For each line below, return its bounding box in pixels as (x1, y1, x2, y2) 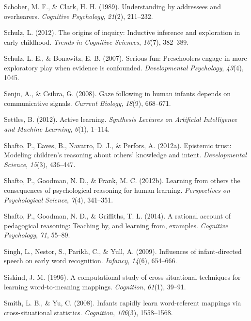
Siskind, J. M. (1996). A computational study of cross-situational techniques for (4, 272, 241, 282)
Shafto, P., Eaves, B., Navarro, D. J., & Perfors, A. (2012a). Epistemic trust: (4, 140, 232, 150)
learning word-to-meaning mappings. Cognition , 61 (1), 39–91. (4, 281, 186, 291)
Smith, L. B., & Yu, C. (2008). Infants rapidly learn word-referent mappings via (4, 298, 241, 308)
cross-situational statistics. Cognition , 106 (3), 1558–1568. (4, 307, 173, 317)
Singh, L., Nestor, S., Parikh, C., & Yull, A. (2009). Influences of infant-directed (4, 246, 242, 256)
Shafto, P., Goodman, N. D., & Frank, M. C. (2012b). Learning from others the (4, 175, 240, 186)
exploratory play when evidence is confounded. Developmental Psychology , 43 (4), (4, 62, 244, 72)
